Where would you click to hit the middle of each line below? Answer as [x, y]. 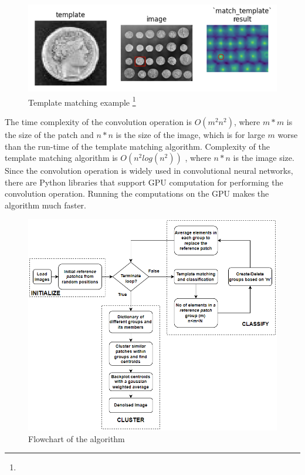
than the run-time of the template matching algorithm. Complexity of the [137, 146]
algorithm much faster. [45, 205]
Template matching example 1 [82, 101]
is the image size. [264, 158]
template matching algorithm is [61, 158]
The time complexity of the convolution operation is [99, 121]
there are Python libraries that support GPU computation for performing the [144, 182]
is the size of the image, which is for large [190, 134]
